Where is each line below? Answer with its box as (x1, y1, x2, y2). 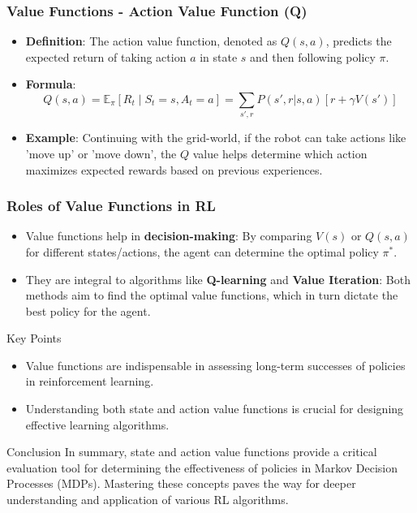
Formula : (25, 75, 76, 93)
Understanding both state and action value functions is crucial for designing (25, 400, 404, 417)
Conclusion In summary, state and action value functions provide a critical (6, 443, 377, 460)
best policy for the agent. (25, 302, 151, 319)
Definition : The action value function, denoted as (25, 32, 277, 50)
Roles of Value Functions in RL (6, 196, 216, 216)
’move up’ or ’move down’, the (25, 144, 177, 162)
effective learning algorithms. (25, 416, 170, 433)
